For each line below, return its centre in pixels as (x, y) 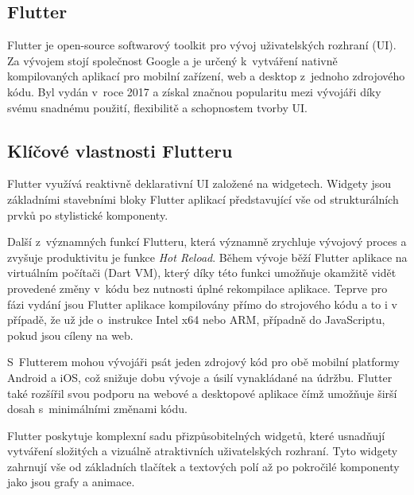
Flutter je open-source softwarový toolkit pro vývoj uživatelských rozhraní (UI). (202, 45)
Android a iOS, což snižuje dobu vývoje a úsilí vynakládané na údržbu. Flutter (200, 377)
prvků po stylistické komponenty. (88, 214)
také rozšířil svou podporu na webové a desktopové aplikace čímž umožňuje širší (202, 393)
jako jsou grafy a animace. (71, 482)
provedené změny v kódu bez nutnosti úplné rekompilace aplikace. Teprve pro (197, 288)
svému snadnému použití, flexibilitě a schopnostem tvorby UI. (157, 107)
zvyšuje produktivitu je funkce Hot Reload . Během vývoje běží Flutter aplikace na (207, 257)
